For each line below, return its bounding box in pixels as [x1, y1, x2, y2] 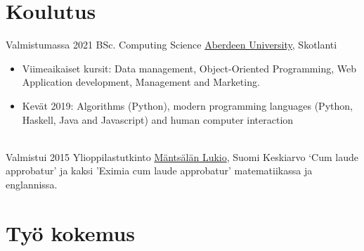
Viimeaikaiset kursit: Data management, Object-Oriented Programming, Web [22, 60, 356, 75]
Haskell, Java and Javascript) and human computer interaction [22, 112, 294, 127]
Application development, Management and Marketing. [22, 75, 260, 89]
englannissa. [6, 176, 58, 191]
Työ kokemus [6, 218, 136, 247]
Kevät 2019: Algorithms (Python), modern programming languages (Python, [22, 98, 353, 112]
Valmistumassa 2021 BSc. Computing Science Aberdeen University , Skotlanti [6, 37, 337, 52]
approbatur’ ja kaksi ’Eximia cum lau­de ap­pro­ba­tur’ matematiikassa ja [6, 163, 313, 178]
